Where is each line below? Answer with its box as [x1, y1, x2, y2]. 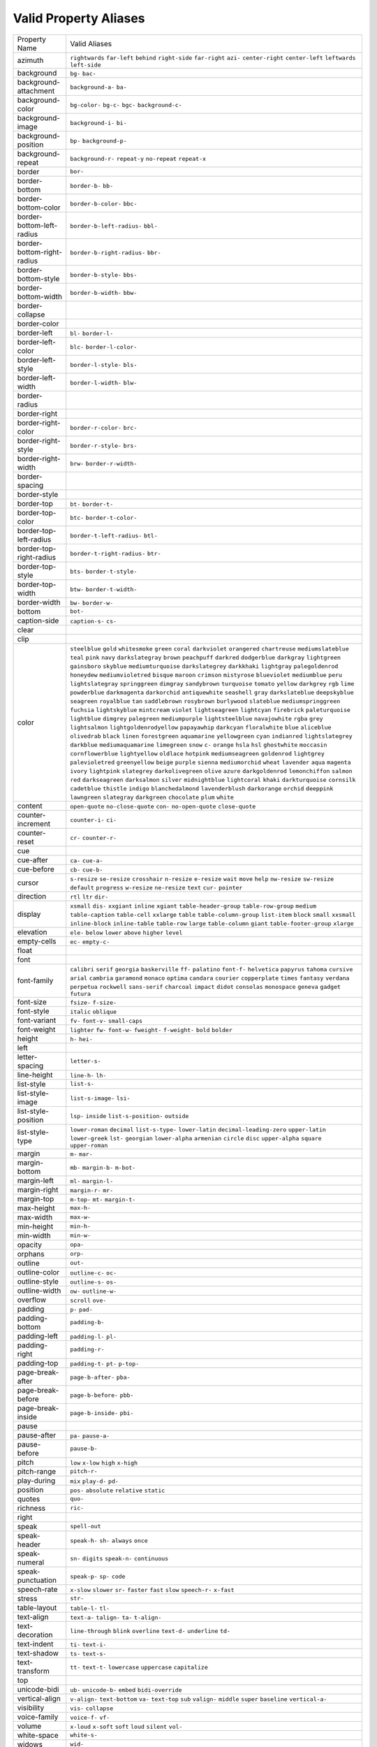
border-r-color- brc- [70, 423, 138, 431]
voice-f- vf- [70, 1713, 110, 1721]
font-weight [17, 1024, 56, 1034]
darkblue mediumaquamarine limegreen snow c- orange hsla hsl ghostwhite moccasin [70, 741, 327, 748]
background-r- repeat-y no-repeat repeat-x [70, 154, 206, 162]
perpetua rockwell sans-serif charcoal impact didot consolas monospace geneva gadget [70, 983, 341, 990]
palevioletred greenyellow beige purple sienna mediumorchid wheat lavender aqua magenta [70, 758, 351, 766]
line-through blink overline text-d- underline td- [70, 1627, 230, 1634]
